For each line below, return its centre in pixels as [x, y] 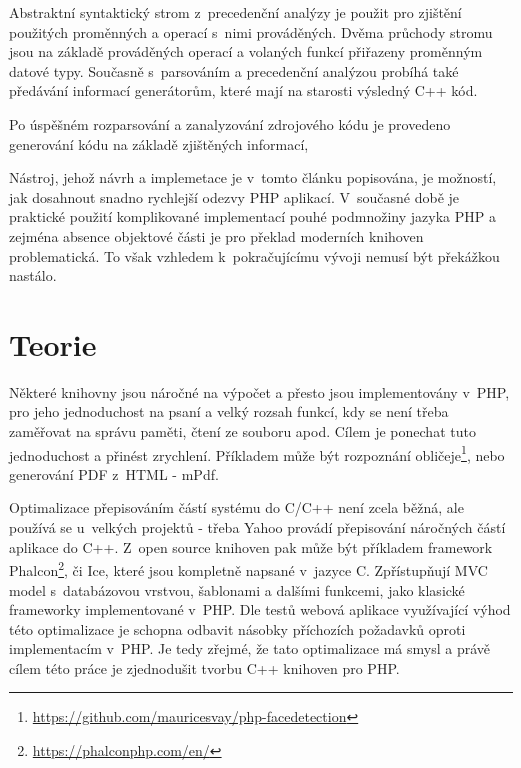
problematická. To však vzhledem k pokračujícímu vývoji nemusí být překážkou [254, 255]
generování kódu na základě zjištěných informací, [159, 143]
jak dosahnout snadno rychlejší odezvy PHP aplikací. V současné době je [234, 196]
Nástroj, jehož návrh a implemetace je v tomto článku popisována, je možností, [253, 177]
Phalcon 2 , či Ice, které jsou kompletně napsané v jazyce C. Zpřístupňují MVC [248, 568]
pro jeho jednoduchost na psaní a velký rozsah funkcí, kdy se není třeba [229, 411]
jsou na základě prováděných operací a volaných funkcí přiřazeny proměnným [246, 51]
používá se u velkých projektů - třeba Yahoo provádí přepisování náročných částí [257, 527]
